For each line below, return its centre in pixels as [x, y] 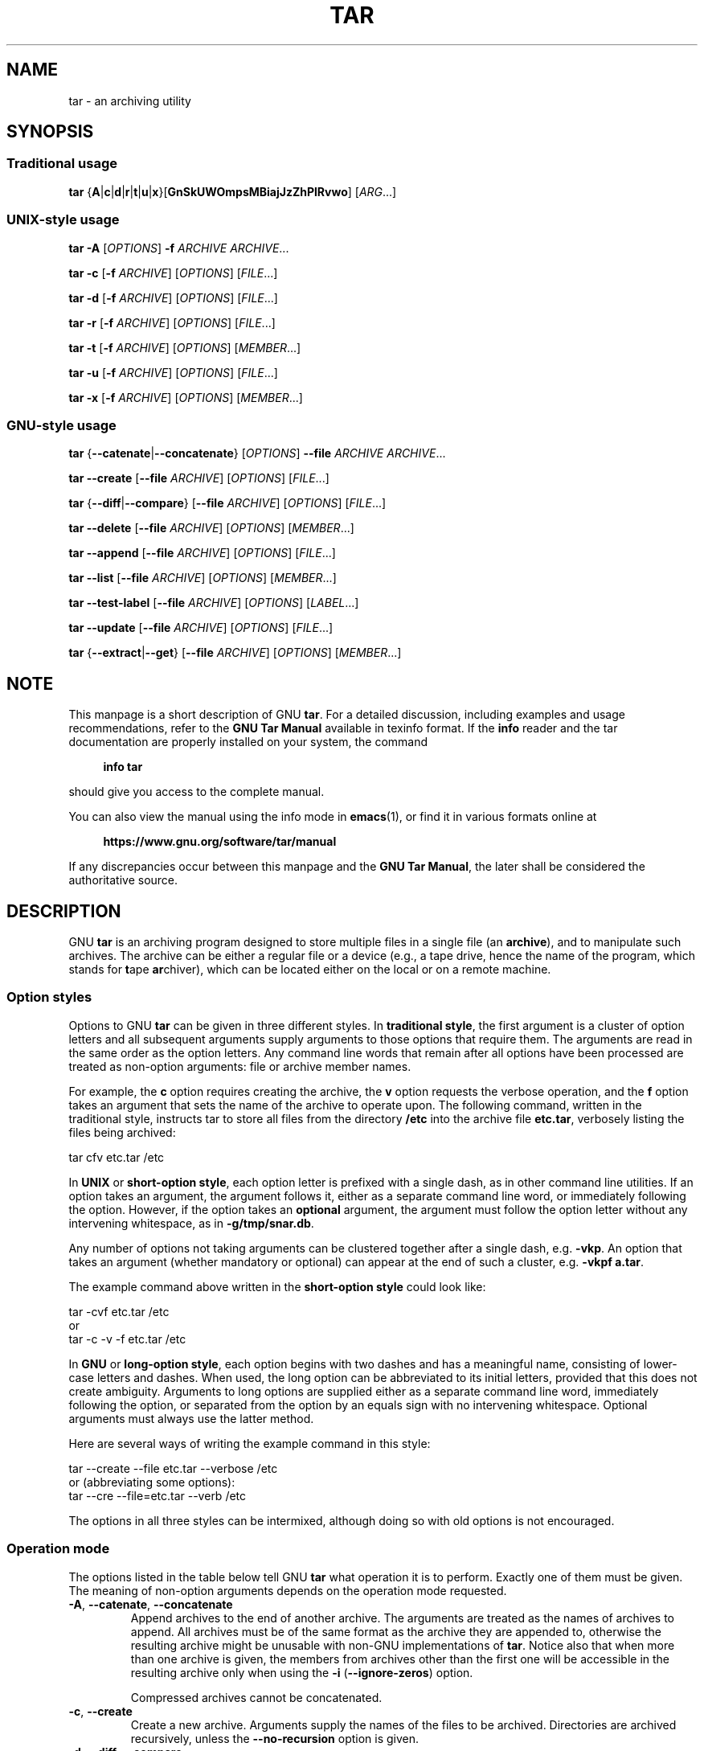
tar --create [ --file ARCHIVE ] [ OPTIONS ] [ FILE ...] [199, 478]
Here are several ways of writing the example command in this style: [250, 1443]
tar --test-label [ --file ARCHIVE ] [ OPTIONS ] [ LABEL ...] [214, 603]
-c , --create [100, 1711]
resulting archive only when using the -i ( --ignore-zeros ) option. [302, 1672]
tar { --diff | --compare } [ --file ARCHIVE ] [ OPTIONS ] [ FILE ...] [227, 503]
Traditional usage [62, 164]
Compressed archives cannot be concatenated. [256, 1697]
